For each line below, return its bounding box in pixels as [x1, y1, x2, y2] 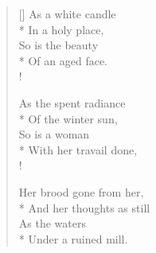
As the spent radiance [18, 94, 126, 111]
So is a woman [18, 126, 90, 142]
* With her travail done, [18, 141, 138, 158]
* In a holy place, [18, 21, 104, 37]
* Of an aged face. [18, 52, 108, 68]
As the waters [18, 215, 86, 232]
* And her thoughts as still [18, 199, 150, 216]
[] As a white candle [18, 6, 116, 21]
